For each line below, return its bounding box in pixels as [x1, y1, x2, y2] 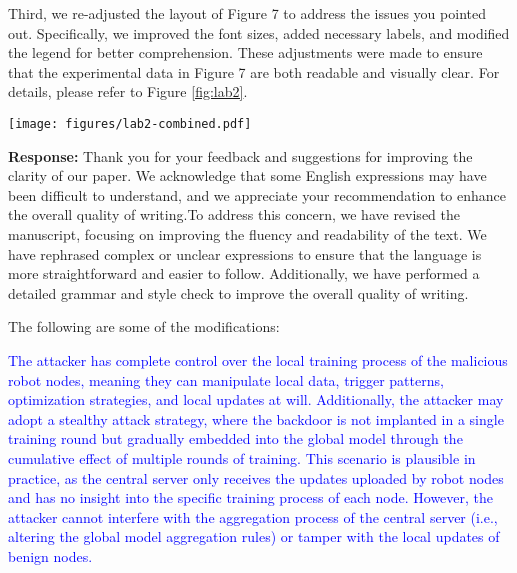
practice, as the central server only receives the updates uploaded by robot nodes [8, 467, 504, 488]
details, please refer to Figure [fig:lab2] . [8, 81, 248, 102]
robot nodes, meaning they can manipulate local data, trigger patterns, [8, 369, 444, 390]
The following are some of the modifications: [8, 316, 280, 337]
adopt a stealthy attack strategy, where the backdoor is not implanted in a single [8, 408, 504, 429]
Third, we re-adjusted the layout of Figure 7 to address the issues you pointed [8, 3, 486, 23]
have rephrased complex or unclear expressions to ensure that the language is [8, 243, 482, 264]
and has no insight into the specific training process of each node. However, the [8, 487, 494, 508]
